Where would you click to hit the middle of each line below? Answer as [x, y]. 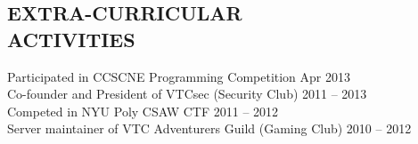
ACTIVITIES [71, 39]
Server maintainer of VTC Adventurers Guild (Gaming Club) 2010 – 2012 [209, 128]
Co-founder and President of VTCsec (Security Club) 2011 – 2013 [187, 94]
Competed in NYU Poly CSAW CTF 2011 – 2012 [143, 111]
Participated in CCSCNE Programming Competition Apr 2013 [179, 76]
